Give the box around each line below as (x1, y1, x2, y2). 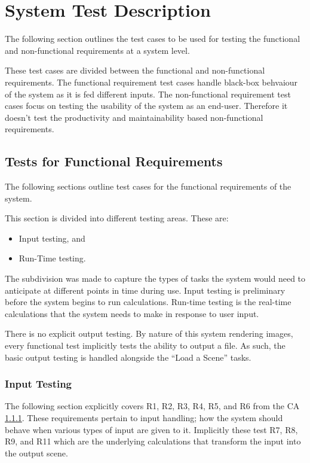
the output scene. (5, 446, 68, 459)
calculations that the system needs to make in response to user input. (5, 307, 259, 319)
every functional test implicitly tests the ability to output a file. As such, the (5, 339, 286, 352)
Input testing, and (19, 231, 85, 244)
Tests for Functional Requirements (5, 152, 223, 170)
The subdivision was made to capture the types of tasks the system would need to (5, 272, 306, 285)
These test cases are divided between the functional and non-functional (5, 64, 265, 77)
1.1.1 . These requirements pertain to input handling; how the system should (5, 412, 283, 424)
